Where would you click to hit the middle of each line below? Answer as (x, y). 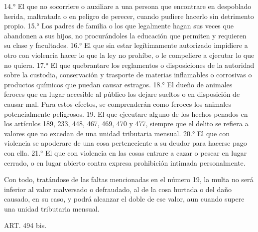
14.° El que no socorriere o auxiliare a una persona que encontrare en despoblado (128, 6)
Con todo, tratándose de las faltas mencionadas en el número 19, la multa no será (129, 179)
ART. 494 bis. (25, 225)
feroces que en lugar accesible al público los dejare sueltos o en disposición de (122, 94)
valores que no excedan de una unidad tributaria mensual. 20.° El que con (117, 133)
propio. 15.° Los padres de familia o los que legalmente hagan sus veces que (119, 26)
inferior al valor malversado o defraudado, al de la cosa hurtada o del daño (118, 189)
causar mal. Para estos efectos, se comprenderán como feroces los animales (118, 104)
